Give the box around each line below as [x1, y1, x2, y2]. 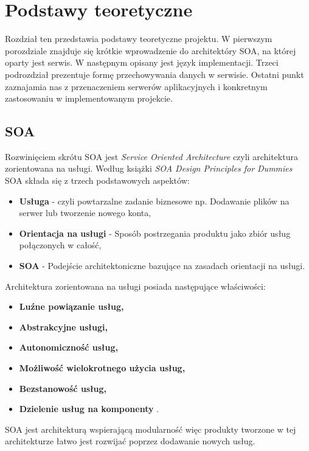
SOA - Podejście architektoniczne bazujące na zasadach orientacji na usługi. [19, 259, 305, 272]
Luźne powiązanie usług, [19, 300, 124, 313]
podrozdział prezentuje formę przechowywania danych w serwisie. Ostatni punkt [5, 68, 304, 80]
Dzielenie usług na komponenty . [19, 402, 159, 415]
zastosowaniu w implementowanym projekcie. [5, 92, 173, 105]
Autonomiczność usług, [19, 341, 119, 354]
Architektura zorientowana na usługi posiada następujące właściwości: [5, 279, 266, 292]
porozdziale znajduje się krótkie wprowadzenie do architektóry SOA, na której [5, 44, 296, 57]
